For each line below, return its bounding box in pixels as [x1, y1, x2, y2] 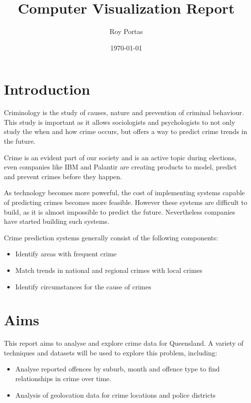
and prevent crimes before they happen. [4, 171, 122, 181]
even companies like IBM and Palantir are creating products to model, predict [4, 162, 237, 172]
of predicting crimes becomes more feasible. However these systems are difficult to [4, 197, 248, 207]
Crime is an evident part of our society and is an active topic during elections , [4, 152, 236, 162]
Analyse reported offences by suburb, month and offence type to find [15, 364, 220, 374]
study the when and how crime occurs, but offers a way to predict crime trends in [4, 126, 248, 136]
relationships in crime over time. [15, 373, 112, 384]
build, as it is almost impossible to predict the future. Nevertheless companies [4, 206, 235, 217]
